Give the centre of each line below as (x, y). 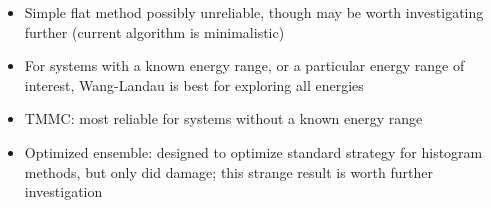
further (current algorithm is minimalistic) (154, 31)
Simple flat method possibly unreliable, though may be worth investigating (254, 12)
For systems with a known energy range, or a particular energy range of (244, 65)
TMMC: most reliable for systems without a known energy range (223, 118)
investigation (63, 191)
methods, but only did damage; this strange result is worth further (228, 171)
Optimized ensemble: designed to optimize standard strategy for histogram (253, 151)
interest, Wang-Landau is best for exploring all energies (194, 84)
